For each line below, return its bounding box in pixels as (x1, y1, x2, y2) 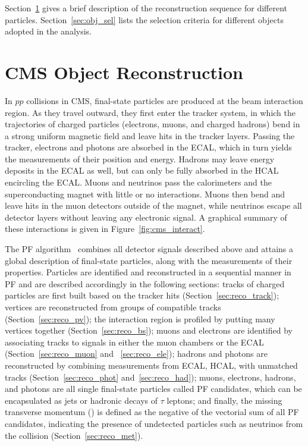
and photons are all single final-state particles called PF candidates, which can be (5, 382, 302, 395)
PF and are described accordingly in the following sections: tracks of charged (5, 277, 285, 290)
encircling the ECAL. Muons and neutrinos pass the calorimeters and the (5, 176, 272, 189)
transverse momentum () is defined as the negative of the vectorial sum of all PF (5, 406, 299, 418)
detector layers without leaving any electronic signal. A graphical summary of (5, 211, 287, 223)
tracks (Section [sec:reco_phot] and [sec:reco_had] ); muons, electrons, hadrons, (5, 370, 296, 383)
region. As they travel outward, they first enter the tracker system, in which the (5, 106, 296, 118)
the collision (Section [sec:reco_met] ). (5, 429, 143, 441)
